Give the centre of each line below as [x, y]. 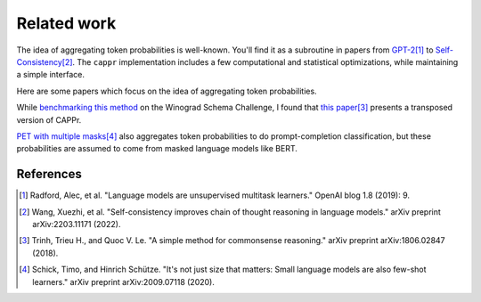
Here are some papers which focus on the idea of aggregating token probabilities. [167, 91]
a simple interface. [50, 75]
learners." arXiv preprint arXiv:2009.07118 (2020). [124, 282]
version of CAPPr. [49, 119]
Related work [66, 23]
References [49, 174]
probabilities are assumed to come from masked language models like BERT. [157, 149]
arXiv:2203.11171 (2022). [77, 224]
